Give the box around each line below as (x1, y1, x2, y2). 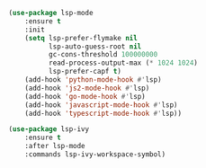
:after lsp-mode (24, 142, 86, 151)
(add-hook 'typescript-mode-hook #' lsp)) (24, 109, 182, 118)
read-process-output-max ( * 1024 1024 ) (48, 58, 199, 67)
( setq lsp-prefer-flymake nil (24, 33, 139, 42)
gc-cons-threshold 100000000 (48, 50, 158, 59)
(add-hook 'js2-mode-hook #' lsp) (24, 84, 150, 93)
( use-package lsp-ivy (8, 125, 90, 134)
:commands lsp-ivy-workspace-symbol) (24, 150, 166, 159)
